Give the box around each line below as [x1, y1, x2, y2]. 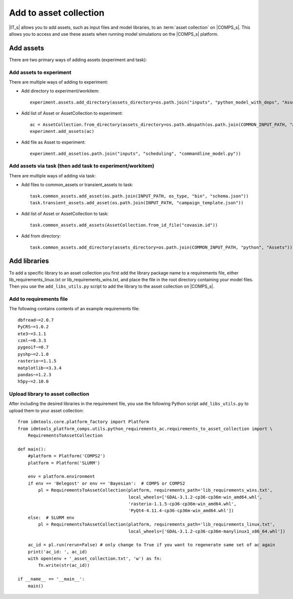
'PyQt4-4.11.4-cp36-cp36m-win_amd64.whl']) [128, 508, 234, 513]
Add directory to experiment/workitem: [21, 88, 100, 94]
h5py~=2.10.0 [18, 379, 49, 385]
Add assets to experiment [9, 69, 72, 76]
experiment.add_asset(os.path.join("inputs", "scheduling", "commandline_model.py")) [30, 150, 241, 156]
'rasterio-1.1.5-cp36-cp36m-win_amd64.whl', [128, 501, 237, 507]
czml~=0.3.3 [18, 338, 46, 343]
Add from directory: [21, 233, 61, 239]
